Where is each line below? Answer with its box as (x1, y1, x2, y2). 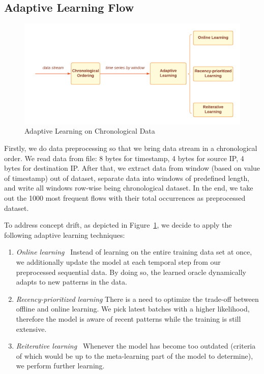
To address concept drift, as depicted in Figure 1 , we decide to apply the (4, 220, 232, 230)
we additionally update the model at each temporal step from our (16, 257, 221, 267)
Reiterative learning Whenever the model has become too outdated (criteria (16, 340, 256, 351)
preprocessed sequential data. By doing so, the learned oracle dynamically (16, 266, 246, 277)
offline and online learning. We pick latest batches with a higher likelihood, (16, 303, 250, 314)
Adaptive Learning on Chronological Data (24, 126, 155, 136)
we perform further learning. (16, 360, 105, 371)
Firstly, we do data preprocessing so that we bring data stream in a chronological (4, 143, 257, 153)
